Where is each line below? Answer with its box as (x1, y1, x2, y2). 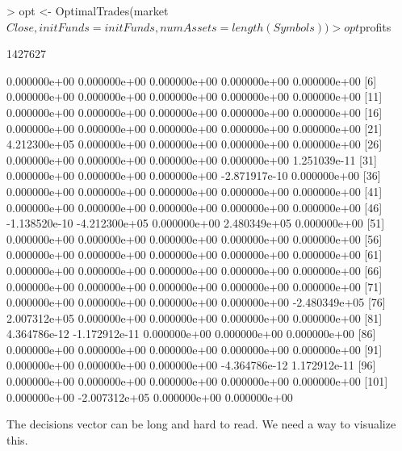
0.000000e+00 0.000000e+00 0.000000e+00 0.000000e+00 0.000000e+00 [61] (6, 246, 383, 263)
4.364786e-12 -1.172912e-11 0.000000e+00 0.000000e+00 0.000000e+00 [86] (6, 325, 376, 342)
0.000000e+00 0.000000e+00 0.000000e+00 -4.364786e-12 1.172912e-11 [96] (6, 357, 376, 374)
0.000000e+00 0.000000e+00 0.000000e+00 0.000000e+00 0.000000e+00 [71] (6, 278, 383, 294)
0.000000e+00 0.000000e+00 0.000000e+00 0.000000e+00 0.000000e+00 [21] (6, 119, 383, 136)
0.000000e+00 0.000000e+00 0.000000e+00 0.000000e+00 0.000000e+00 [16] (6, 103, 383, 120)
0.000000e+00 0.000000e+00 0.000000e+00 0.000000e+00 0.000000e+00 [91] (6, 340, 383, 357)
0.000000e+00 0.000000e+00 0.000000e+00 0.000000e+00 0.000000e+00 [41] (6, 182, 383, 199)
